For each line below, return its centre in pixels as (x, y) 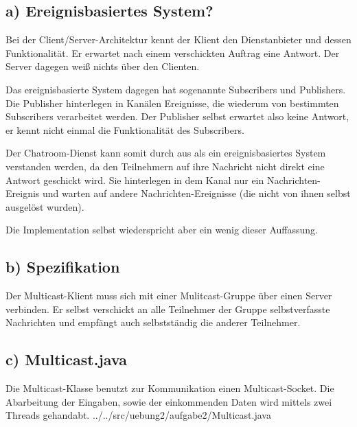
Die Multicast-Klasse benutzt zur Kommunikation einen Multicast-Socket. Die (170, 388)
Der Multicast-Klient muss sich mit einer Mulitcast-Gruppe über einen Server (169, 296)
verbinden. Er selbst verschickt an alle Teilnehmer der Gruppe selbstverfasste (168, 309)
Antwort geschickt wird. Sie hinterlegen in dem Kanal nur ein (135, 180)
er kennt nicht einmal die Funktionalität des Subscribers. (125, 129)
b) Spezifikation (63, 267)
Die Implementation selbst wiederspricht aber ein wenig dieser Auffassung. (162, 230)
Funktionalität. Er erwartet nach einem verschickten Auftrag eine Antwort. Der (173, 53)
